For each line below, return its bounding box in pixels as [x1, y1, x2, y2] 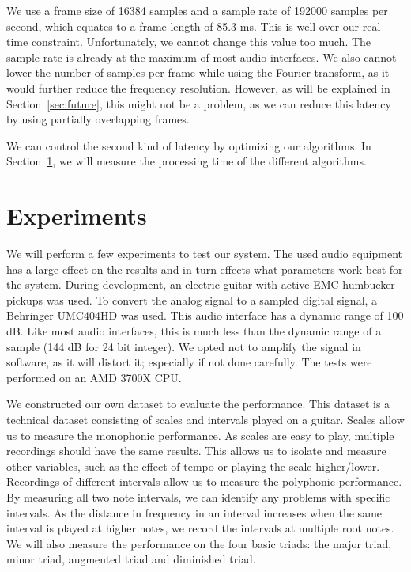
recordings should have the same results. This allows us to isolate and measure [6, 442, 386, 459]
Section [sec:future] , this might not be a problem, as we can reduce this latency [6, 95, 391, 112]
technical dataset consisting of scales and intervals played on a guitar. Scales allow [6, 411, 405, 427]
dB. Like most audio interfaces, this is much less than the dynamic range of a [6, 323, 382, 339]
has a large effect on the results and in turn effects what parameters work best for [6, 260, 403, 277]
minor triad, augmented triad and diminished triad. [6, 551, 256, 567]
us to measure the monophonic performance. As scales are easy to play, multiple [6, 426, 394, 443]
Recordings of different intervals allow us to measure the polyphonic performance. [6, 473, 402, 490]
